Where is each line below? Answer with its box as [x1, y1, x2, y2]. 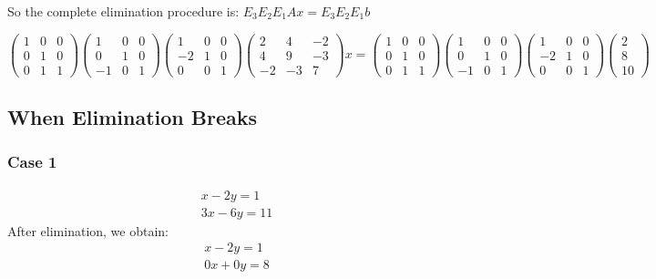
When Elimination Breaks [7, 103, 258, 131]
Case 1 [7, 150, 57, 173]
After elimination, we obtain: [7, 221, 169, 240]
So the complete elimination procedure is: [7, 2, 240, 20]
